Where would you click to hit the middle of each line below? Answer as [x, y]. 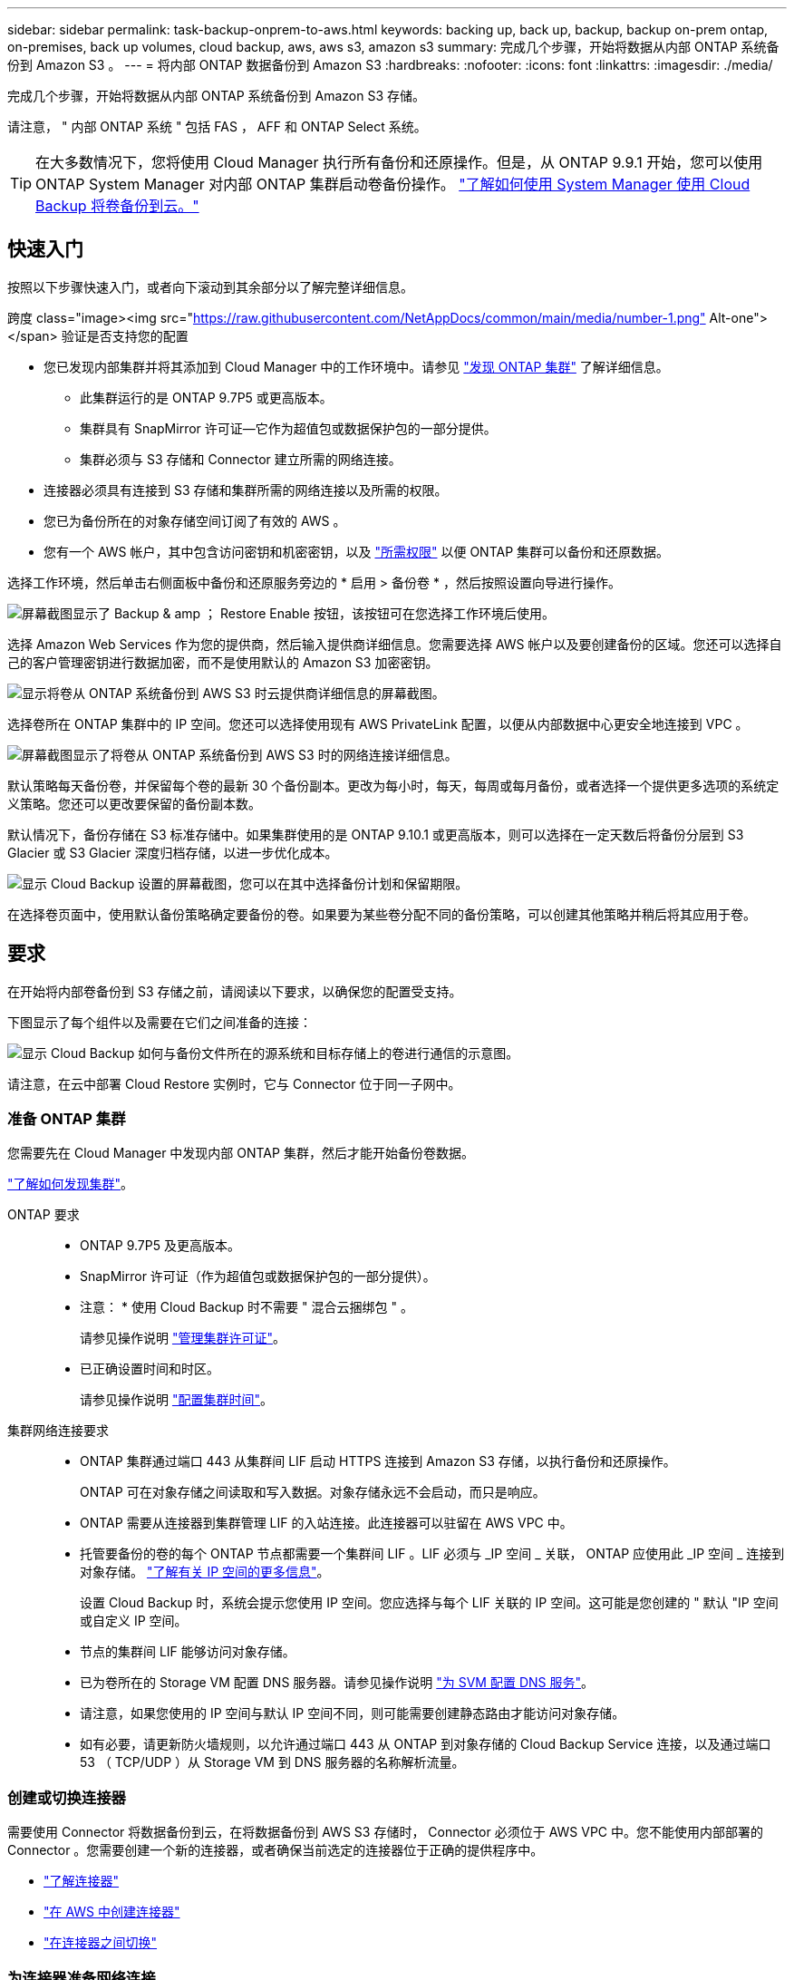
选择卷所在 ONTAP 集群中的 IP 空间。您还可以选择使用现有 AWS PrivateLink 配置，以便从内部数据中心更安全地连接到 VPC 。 [378, 723]
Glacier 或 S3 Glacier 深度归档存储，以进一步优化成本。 [173, 852]
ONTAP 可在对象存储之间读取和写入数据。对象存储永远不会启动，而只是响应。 [313, 1492]
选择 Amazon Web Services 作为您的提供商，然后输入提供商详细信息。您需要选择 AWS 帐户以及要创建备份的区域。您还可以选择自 [395, 644]
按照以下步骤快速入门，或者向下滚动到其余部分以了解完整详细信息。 [210, 286]
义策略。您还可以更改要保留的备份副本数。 [134, 803]
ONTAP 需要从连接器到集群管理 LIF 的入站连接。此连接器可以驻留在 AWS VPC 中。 [326, 1523]
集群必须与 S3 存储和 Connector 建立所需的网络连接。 [241, 459]
